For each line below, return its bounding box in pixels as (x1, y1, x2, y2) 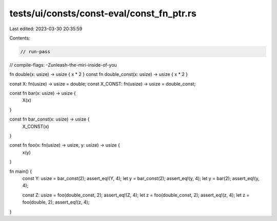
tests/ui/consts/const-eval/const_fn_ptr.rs (9, 8, 197, 19)
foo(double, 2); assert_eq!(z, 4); (22, 199, 90, 205)
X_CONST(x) (22, 123, 49, 129)
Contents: (9, 35, 30, 41)
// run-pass (20, 49, 51, 54)
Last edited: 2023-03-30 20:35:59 (9, 26, 83, 32)
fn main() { (9, 168, 32, 174)
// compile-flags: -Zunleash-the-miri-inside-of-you (9, 62, 117, 68)
